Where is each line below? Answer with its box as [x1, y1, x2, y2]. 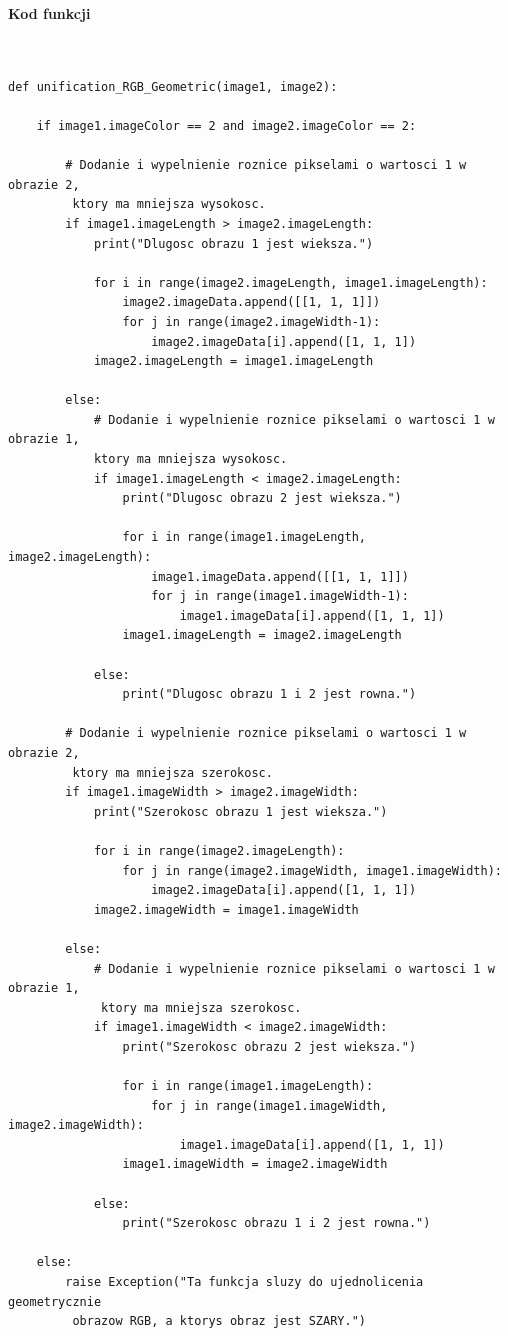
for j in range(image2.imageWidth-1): [122, 314, 381, 329]
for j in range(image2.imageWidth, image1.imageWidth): [122, 863, 502, 878]
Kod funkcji [8, 3, 91, 23]
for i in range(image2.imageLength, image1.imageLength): [93, 275, 488, 290]
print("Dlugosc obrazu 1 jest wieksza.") [93, 236, 374, 251]
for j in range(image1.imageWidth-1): [151, 589, 409, 604]
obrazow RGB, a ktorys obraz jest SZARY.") [72, 1314, 366, 1329]
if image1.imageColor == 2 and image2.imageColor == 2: [36, 118, 417, 133]
